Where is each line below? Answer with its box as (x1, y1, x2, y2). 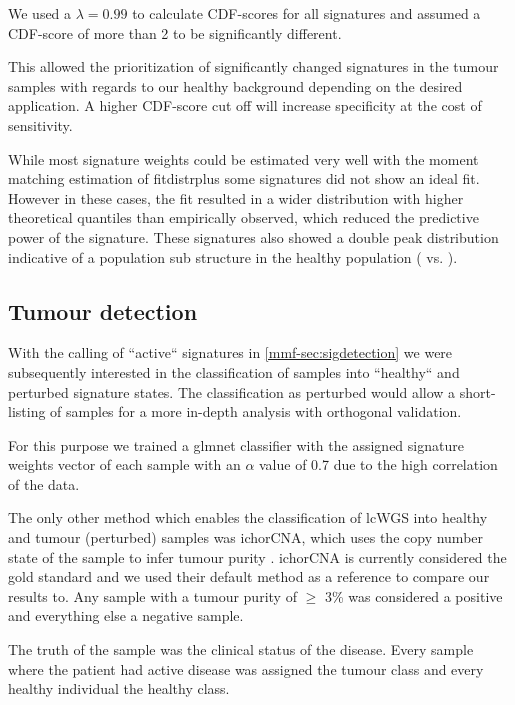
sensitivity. (8, 114, 73, 135)
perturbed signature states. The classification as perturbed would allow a (8, 381, 456, 402)
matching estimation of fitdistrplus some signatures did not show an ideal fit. (8, 168, 480, 189)
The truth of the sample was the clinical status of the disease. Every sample (8, 639, 474, 660)
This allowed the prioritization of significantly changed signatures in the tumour (8, 56, 499, 77)
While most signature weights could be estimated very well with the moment (8, 148, 479, 169)
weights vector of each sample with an (8, 454, 241, 475)
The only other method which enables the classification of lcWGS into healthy (8, 507, 488, 528)
